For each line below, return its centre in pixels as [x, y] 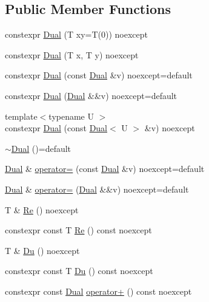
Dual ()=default [41, 148]
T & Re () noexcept [42, 209]
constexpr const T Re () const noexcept [78, 230]
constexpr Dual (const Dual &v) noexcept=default [99, 75]
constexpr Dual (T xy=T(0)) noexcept [76, 34]
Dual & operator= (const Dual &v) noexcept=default [105, 169]
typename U [71, 116]
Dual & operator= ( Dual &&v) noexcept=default [97, 189]
